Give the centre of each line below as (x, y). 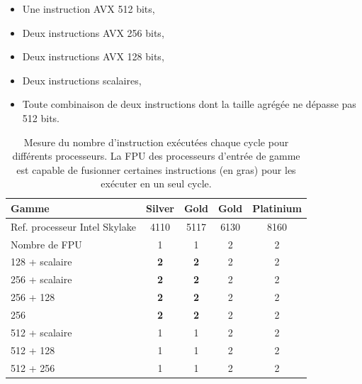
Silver (160, 208)
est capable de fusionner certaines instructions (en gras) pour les (156, 169)
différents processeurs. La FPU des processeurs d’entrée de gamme (156, 156)
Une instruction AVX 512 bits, (89, 9)
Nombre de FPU (46, 244)
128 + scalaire (41, 262)
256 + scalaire (41, 279)
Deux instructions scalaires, (82, 80)
